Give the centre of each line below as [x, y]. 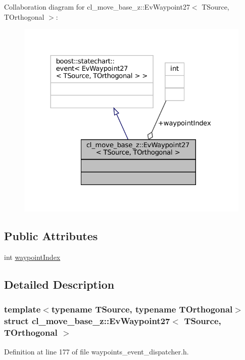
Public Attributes [51, 236]
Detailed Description [59, 284]
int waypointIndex [32, 257]
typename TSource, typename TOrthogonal [142, 309]
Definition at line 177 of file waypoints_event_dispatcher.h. [96, 351]
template [22, 309]
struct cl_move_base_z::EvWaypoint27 [87, 321]
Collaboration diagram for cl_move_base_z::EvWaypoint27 [97, 7]
